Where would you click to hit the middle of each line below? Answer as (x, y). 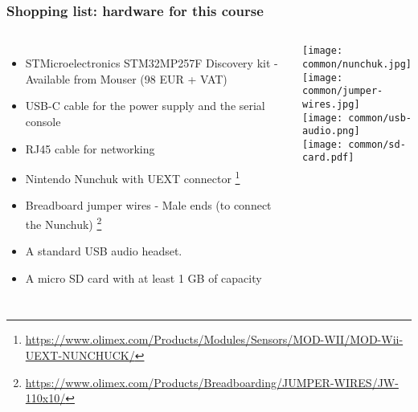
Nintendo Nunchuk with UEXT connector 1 (133, 177)
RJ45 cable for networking (90, 148)
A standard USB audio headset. (104, 251)
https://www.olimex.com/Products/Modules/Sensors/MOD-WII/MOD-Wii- (214, 339)
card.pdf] (328, 158)
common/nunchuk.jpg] (357, 64)
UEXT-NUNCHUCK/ (80, 355)
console (43, 121)
